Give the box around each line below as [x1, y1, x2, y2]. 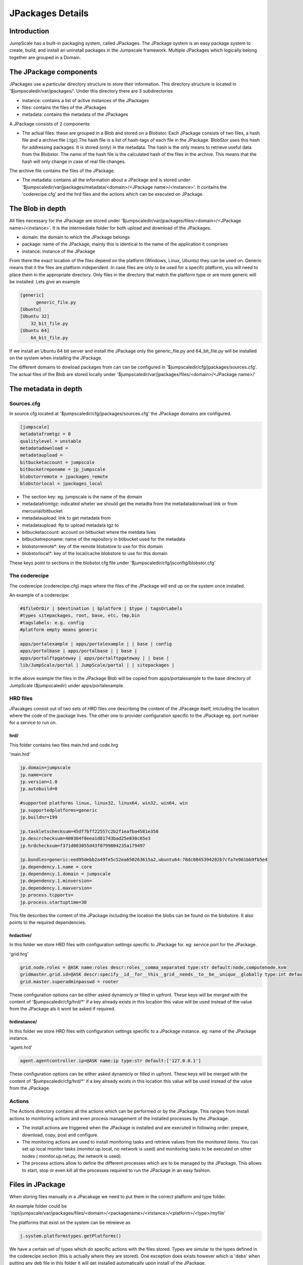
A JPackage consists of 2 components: [9, 120, 91, 126]
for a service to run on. [9, 720, 57, 726]
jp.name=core [20, 772, 53, 778]
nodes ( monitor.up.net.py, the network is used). [22, 1153, 122, 1159]
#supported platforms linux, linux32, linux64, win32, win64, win [20, 800, 188, 806]
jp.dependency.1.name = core [20, 864, 92, 870]
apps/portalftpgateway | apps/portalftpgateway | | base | [20, 655, 169, 661]
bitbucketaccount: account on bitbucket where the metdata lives [22, 529, 156, 535]
